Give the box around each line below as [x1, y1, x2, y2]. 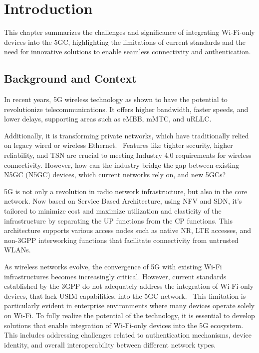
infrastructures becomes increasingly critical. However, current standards [4, 271, 227, 281]
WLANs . [4, 244, 31, 255]
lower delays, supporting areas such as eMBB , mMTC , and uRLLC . [4, 114, 212, 124]
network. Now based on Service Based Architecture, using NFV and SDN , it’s [4, 196, 242, 206]
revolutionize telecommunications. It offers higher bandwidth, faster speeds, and [4, 104, 249, 114]
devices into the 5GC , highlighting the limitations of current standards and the [4, 36, 246, 47]
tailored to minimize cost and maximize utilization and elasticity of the [4, 206, 222, 216]
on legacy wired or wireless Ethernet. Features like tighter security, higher [4, 140, 233, 150]
